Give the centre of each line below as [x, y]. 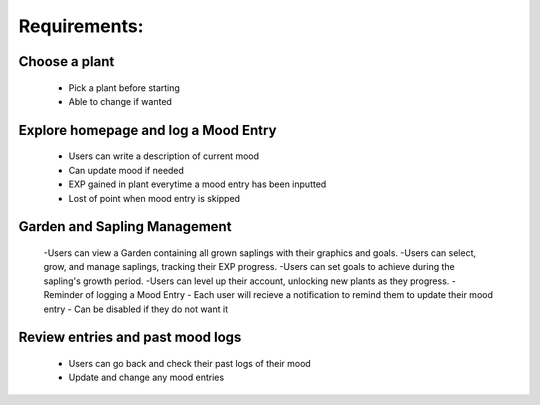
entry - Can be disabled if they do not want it [136, 309]
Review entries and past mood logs [130, 337]
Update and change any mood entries [146, 377]
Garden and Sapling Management [125, 226]
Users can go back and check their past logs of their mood [190, 363]
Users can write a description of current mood [164, 156]
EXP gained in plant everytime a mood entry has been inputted [197, 184]
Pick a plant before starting [124, 87]
